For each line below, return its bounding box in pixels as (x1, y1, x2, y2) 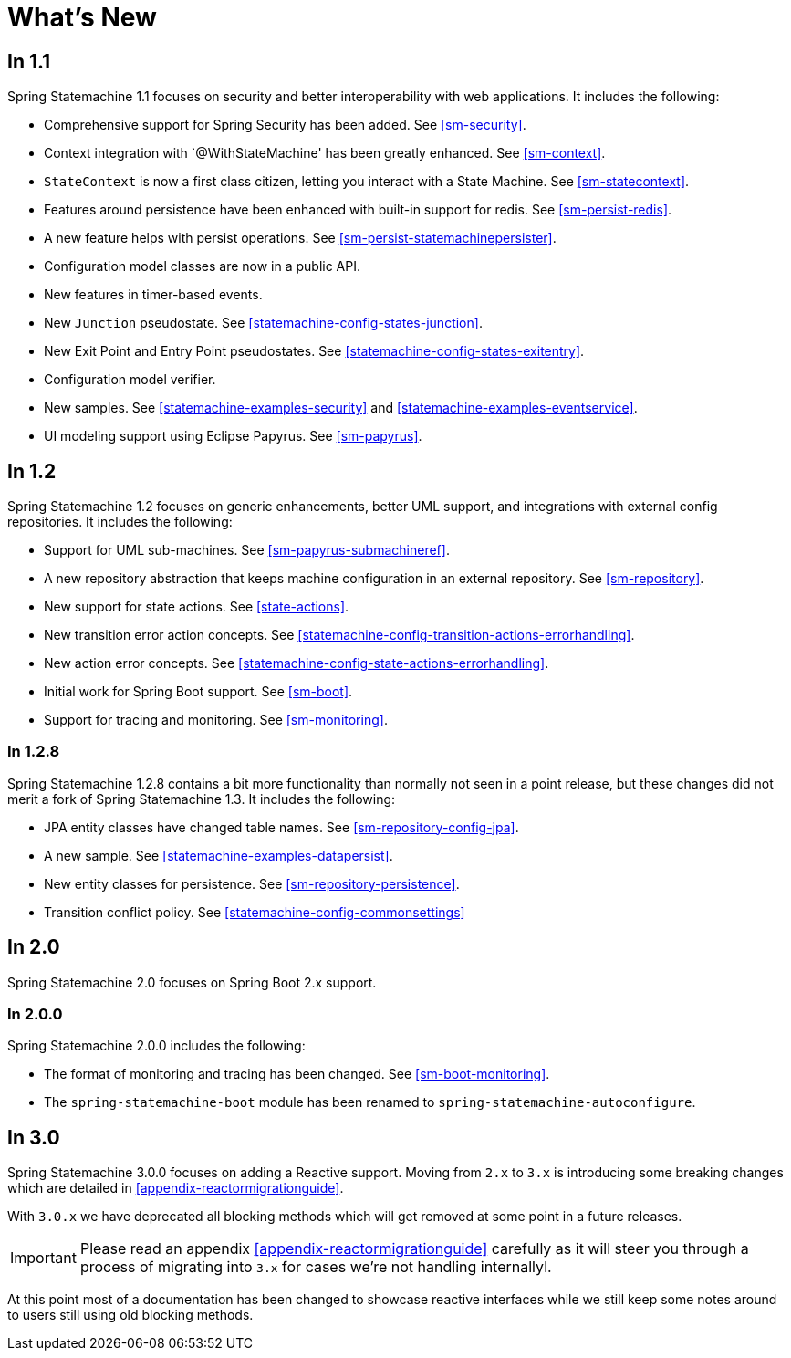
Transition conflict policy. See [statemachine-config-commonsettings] (44, 904, 465, 920)
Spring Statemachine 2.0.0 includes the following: (7, 1038, 306, 1054)
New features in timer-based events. (44, 287, 263, 303)
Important (10, 1248, 77, 1268)
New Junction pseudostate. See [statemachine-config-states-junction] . (44, 315, 483, 331)
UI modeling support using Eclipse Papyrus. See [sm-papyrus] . (44, 428, 422, 444)
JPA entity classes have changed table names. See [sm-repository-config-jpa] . (44, 819, 519, 835)
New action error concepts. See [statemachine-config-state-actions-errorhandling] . (44, 655, 549, 672)
